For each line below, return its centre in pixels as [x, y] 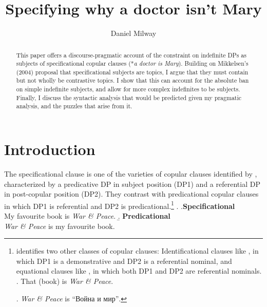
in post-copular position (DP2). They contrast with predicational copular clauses [131, 194]
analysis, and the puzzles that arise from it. [74, 106]
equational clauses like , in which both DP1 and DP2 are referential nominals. [139, 271]
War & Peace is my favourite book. [60, 226]
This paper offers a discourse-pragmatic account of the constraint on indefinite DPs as [131, 55]
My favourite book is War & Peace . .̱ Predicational [87, 216]
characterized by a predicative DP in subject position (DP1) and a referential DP [132, 184]
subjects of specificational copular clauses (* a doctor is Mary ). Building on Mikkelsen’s [132, 63]
